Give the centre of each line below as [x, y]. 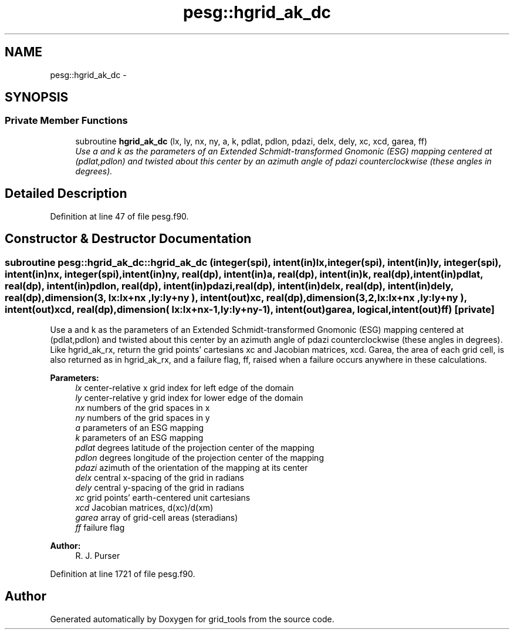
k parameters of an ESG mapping [139, 437]
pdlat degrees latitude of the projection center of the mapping [195, 447]
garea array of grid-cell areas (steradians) [157, 517]
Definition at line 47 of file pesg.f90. [119, 216]
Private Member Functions [66, 121]
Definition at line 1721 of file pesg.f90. [123, 574]
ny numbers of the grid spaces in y [143, 417]
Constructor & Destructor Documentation [128, 239]
